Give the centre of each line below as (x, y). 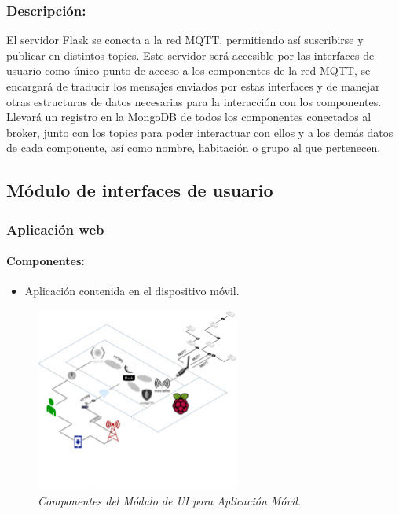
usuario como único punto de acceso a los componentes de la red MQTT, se (189, 70)
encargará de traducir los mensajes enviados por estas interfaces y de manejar (193, 86)
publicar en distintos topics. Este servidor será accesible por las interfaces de (190, 55)
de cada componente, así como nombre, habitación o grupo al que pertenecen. (194, 148)
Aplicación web (55, 229)
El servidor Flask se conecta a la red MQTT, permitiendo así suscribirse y (185, 40)
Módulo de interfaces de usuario (140, 190)
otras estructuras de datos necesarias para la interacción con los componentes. (194, 101)
